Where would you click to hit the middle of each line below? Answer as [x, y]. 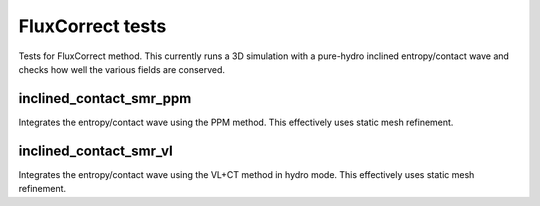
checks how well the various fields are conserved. [121, 69]
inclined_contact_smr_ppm [105, 98]
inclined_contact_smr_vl [96, 150]
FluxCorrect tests [92, 26]
